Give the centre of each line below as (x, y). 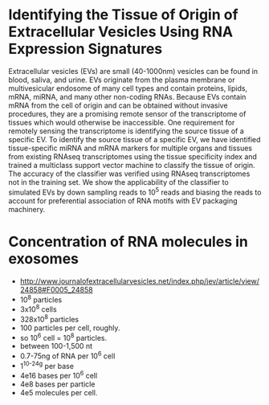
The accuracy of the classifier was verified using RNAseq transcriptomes (129, 174)
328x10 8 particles (49, 318)
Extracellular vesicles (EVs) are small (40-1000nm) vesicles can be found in (133, 71)
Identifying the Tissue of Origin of (123, 15)
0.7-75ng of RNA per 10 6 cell (67, 355)
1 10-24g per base (47, 365)
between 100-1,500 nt (56, 346)
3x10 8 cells (39, 309)
